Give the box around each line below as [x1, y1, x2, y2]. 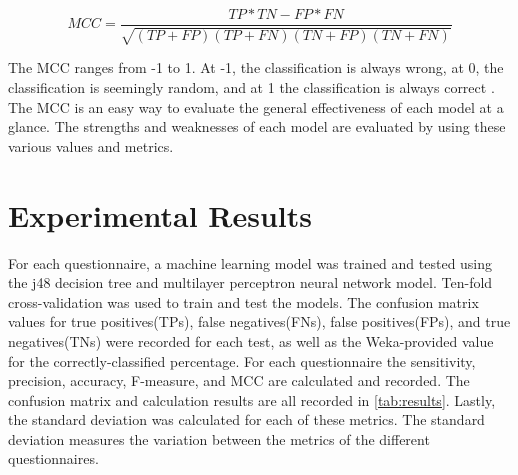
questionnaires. [8, 448, 99, 469]
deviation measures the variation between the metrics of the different [8, 428, 430, 449]
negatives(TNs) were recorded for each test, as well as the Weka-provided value [8, 330, 494, 351]
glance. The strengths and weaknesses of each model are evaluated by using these [8, 116, 506, 137]
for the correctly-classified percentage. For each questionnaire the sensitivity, [8, 350, 476, 371]
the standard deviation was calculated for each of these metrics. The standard [8, 409, 485, 430]
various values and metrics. [8, 135, 174, 156]
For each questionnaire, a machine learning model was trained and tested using [8, 252, 493, 273]
